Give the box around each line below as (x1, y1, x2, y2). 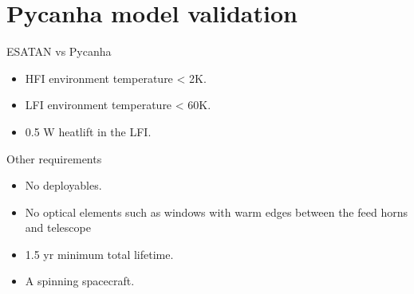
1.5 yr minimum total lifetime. (25, 245, 174, 262)
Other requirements (6, 150, 102, 167)
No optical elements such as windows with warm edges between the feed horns (25, 203, 408, 220)
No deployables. (25, 177, 102, 194)
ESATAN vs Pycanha (6, 43, 112, 60)
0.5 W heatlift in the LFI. (25, 123, 152, 139)
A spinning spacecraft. (25, 272, 135, 289)
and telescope (25, 219, 91, 236)
